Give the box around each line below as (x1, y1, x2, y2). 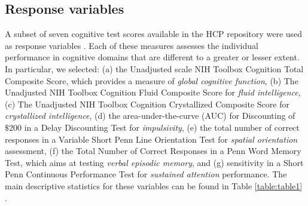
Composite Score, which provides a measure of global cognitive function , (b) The (5, 74, 298, 87)
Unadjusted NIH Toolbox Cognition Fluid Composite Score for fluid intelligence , (5, 86, 301, 99)
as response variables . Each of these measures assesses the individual (5, 39, 258, 51)
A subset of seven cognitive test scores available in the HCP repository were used (5, 27, 303, 40)
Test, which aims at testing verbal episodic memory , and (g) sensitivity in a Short (5, 156, 304, 168)
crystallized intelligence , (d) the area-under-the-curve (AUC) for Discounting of (5, 109, 295, 122)
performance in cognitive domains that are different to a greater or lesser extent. (5, 51, 300, 63)
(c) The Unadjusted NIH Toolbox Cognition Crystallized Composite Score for (5, 97, 289, 110)
